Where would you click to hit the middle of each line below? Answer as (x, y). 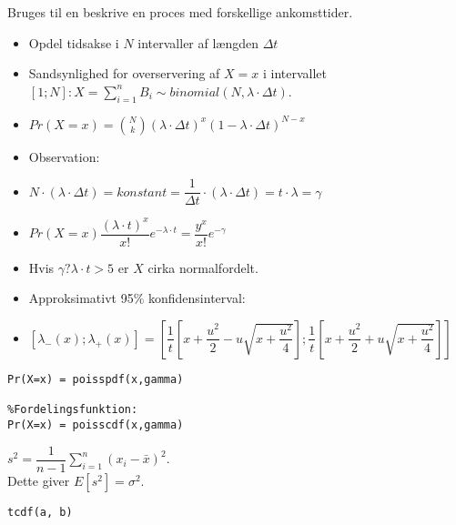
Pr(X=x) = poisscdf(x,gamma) (96, 424)
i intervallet (295, 73)
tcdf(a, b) (40, 512)
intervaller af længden (198, 42)
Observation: (64, 156)
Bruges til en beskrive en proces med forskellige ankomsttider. (180, 12)
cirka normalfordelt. (203, 267)
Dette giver (39, 480)
